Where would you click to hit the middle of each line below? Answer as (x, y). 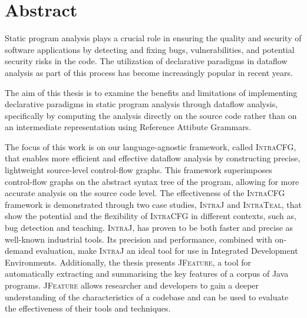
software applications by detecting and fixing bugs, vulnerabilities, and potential (150, 49)
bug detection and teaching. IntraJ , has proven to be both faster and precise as (149, 228)
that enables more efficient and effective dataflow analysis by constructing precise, (153, 158)
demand (19, 251)
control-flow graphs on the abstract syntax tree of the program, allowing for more (152, 181)
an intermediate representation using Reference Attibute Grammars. (128, 127)
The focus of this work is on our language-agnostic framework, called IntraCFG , (151, 146)
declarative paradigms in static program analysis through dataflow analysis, (141, 104)
